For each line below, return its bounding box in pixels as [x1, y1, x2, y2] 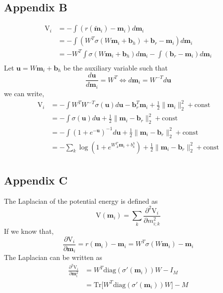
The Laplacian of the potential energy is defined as [4, 195, 158, 206]
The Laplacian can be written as [4, 252, 103, 262]
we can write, [4, 88, 44, 98]
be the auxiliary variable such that [63, 62, 168, 73]
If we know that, [4, 226, 54, 236]
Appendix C [4, 172, 68, 187]
